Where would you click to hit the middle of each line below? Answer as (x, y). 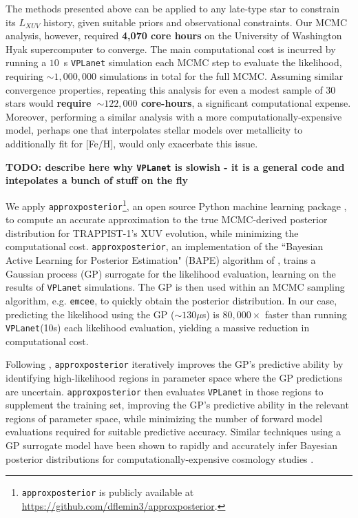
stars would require (49, 103)
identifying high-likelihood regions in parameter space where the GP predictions (174, 377)
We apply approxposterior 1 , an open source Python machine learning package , (176, 205)
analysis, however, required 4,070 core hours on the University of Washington (174, 35)
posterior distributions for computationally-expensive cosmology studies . (160, 458)
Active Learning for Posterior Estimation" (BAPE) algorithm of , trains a (161, 260)
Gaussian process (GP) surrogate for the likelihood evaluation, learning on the (171, 273)
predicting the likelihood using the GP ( (90, 314)
